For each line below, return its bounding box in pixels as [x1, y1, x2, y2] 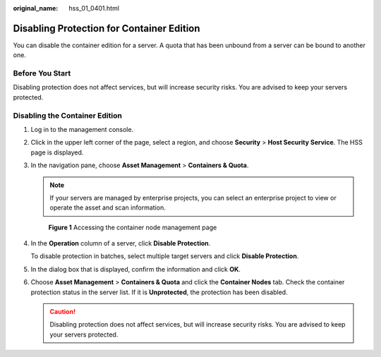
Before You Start [13, 68, 71, 78]
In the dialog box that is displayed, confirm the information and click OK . [30, 265, 241, 273]
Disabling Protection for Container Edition [13, 22, 200, 35]
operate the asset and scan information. [49, 203, 166, 212]
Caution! [49, 308, 76, 316]
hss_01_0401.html [68, 4, 120, 12]
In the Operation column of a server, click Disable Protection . [30, 239, 211, 248]
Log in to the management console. [30, 125, 134, 133]
